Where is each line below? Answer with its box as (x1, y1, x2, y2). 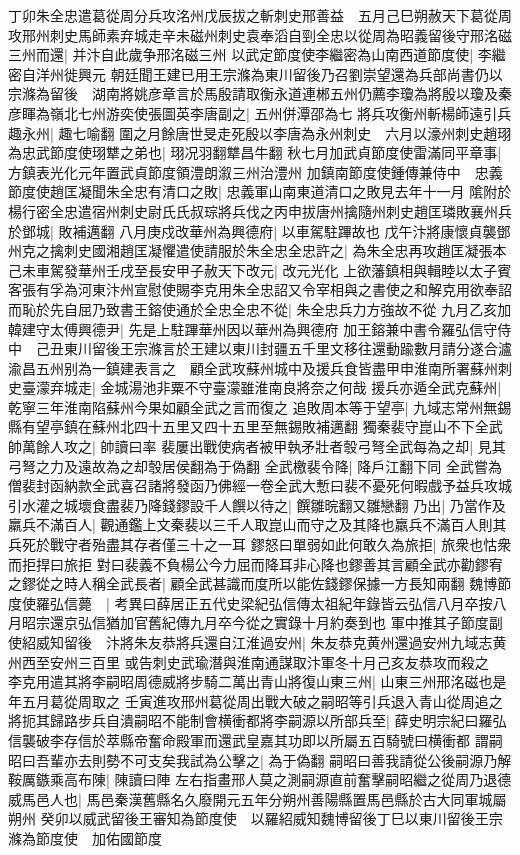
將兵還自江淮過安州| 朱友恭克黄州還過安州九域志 (175, 632, 493, 652)
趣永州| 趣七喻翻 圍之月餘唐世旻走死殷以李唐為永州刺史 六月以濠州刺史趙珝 (8, 122, 512, 143)
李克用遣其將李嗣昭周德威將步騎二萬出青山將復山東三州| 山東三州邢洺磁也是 (8, 671, 507, 692)
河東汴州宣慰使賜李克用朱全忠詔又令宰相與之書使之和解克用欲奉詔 (77, 279, 512, 300)
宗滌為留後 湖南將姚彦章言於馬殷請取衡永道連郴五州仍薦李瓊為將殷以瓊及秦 (8, 83, 512, 104)
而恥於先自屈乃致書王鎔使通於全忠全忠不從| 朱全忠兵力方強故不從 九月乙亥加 (8, 298, 512, 319)
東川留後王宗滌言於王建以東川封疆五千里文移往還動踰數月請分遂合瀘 (63, 338, 512, 359)
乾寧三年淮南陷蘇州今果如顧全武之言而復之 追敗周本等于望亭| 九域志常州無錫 (8, 396, 512, 417)
